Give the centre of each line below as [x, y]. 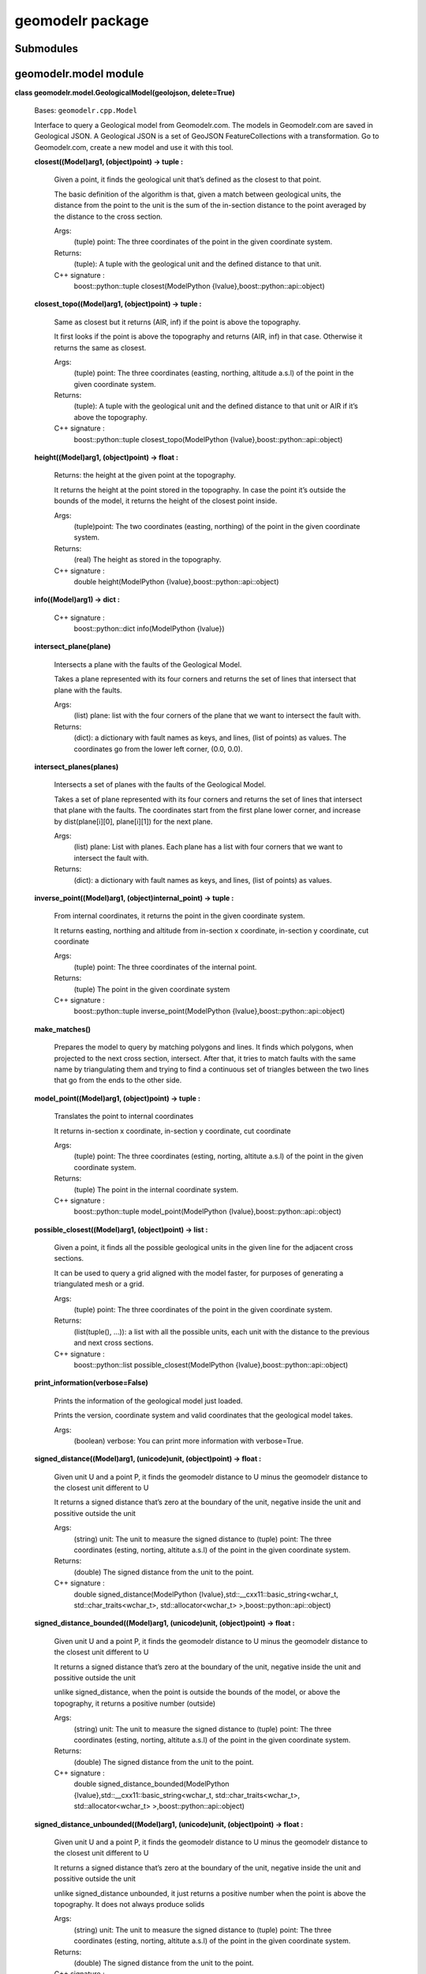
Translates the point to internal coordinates [124, 1116]
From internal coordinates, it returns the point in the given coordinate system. [179, 916]
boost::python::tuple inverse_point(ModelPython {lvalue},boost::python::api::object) [209, 1011]
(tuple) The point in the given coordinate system [152, 989]
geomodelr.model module [79, 74]
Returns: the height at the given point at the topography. [145, 475]
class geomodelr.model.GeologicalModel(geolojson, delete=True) [125, 93]
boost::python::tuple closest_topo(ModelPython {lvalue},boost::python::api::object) [208, 439]
